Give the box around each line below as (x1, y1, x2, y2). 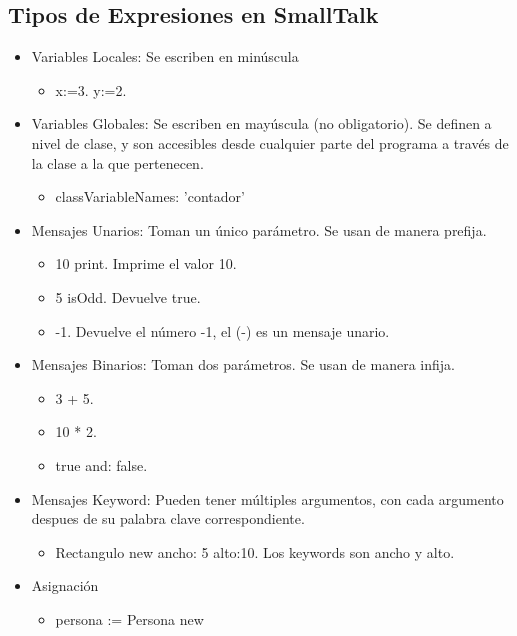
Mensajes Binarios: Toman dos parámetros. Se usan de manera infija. (31, 354, 455, 375)
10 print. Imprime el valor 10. (55, 253, 237, 274)
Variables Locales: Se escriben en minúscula (31, 46, 299, 67)
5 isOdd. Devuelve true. (55, 286, 201, 307)
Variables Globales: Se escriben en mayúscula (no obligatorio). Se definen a (31, 113, 492, 134)
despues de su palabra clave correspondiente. (31, 508, 305, 529)
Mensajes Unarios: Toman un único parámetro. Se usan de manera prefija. (31, 219, 487, 240)
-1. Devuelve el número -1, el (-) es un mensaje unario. (55, 320, 390, 341)
